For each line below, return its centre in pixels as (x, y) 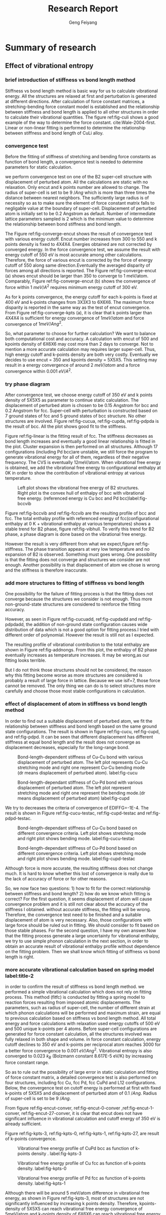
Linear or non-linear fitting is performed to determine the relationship (75, 127)
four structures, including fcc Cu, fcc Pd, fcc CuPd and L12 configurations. (81, 1082)
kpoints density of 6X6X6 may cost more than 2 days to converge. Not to (79, 344)
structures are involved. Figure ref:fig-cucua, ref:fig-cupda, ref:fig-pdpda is (82, 421)
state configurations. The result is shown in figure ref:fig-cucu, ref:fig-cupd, (83, 731)
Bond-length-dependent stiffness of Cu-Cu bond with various (80, 757)
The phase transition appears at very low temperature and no (87, 549)
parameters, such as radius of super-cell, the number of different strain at (80, 1008)
